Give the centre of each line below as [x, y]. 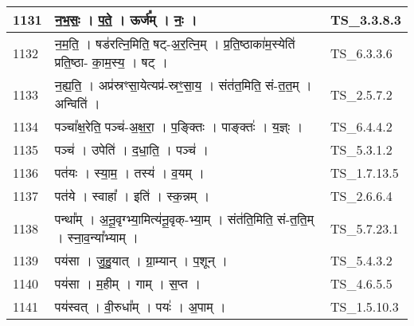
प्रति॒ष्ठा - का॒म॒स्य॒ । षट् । [111, 62]
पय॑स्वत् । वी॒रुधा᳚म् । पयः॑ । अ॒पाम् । [140, 306]
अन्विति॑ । [77, 103]
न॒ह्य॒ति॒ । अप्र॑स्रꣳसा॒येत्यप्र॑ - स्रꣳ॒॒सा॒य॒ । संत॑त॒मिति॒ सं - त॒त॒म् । [183, 85]
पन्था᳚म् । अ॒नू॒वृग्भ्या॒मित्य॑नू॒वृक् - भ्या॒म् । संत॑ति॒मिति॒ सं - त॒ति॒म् [184, 219]
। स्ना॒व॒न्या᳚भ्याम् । [96, 237]
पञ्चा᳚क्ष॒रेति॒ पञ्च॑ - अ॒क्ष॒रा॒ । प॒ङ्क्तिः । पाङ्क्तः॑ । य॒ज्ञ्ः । [179, 126]
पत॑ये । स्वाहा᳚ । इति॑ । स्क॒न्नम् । [132, 196]
